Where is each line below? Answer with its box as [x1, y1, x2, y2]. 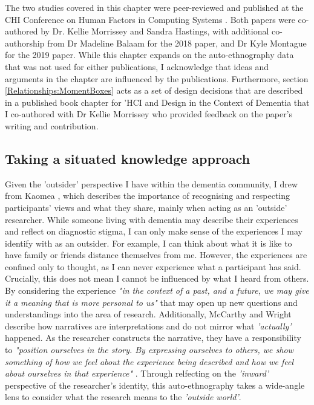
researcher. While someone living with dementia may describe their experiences [5, 213, 298, 225]
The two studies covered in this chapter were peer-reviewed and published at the [5, 1, 304, 13]
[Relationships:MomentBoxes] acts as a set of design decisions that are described [5, 84, 303, 97]
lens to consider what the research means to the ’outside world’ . [5, 390, 241, 403]
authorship [5, 36, 45, 49]
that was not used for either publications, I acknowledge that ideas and [5, 60, 269, 73]
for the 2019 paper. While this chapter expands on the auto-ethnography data [5, 48, 294, 61]
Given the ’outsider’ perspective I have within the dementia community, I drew [5, 177, 298, 190]
